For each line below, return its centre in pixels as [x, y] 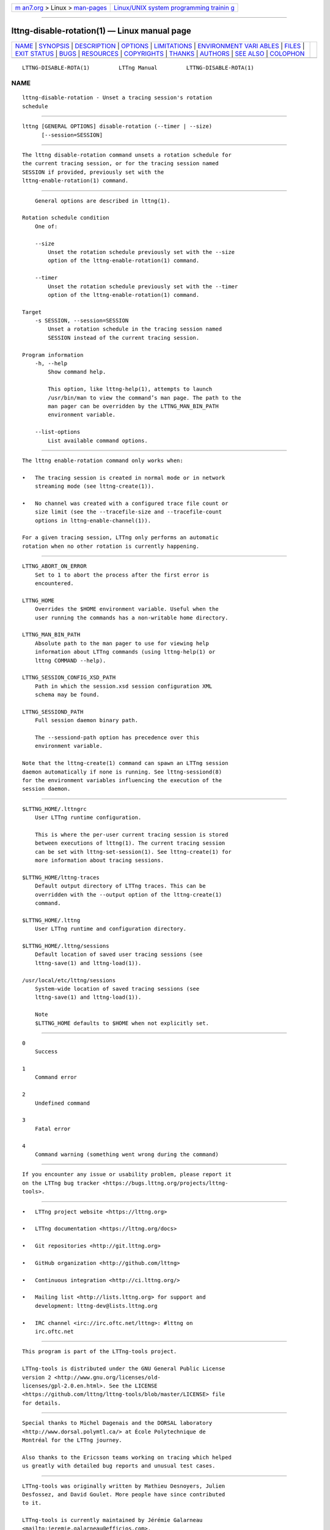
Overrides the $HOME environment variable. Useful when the [127, 609]
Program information [53, 355]
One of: [46, 226]
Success [46, 1052]
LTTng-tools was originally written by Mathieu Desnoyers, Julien [124, 1486]
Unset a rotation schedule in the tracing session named [135, 329]
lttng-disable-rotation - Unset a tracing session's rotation [117, 98]
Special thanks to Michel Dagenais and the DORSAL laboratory [117, 1423]
